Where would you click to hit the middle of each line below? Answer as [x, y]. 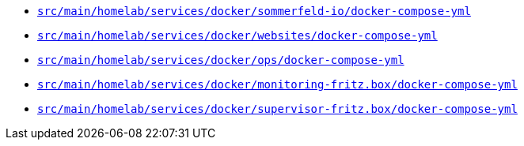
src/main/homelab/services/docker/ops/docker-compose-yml [221, 60]
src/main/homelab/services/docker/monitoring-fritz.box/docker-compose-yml [277, 84]
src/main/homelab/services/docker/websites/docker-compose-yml [237, 36]
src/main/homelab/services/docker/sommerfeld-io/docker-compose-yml [254, 11]
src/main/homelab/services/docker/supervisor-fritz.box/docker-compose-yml [277, 109]
